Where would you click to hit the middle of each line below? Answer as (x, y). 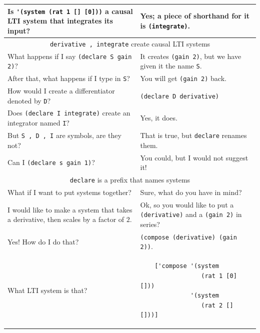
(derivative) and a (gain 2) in (191, 214)
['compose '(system (187, 266)
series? (150, 224)
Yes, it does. (159, 118)
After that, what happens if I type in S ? (69, 78)
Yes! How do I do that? (43, 241)
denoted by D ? (29, 100)
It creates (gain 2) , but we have (191, 56)
